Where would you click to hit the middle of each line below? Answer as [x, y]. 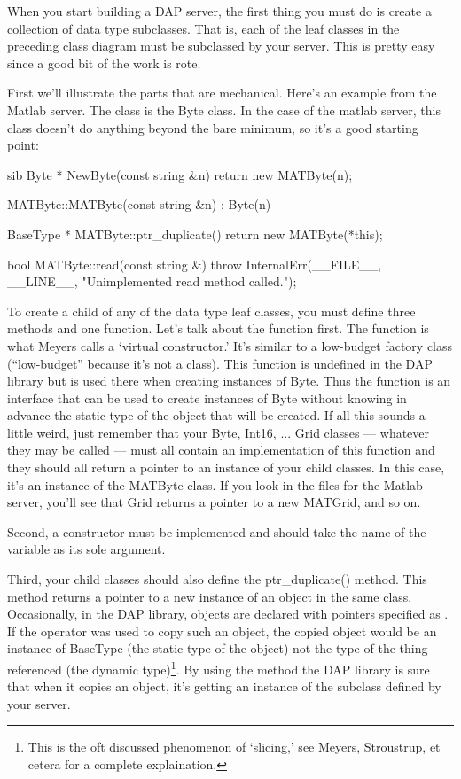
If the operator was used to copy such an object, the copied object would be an [222, 631]
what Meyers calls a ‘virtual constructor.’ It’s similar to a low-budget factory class [230, 345]
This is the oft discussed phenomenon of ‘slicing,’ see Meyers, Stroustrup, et [234, 747]
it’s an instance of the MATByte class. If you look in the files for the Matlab [215, 484]
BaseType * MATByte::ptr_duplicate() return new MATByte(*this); [195, 234]
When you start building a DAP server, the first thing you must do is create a [219, 11]
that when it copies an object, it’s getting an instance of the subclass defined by [224, 686]
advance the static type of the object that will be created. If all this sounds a [216, 415]
